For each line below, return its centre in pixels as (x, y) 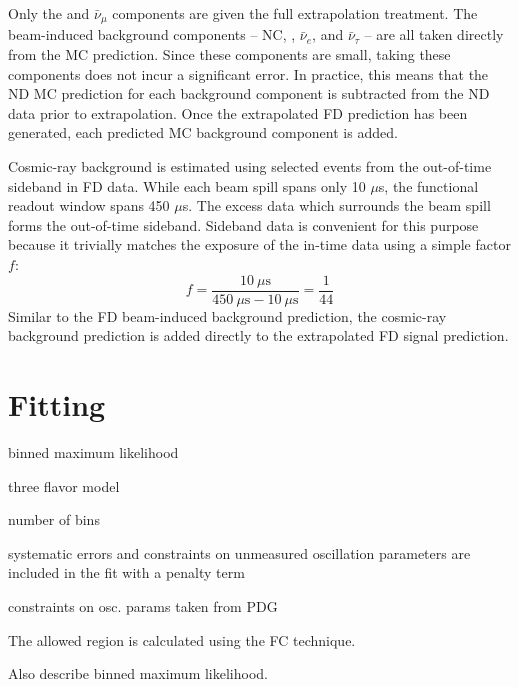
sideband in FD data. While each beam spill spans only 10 (187, 185)
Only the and (49, 13)
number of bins (54, 519)
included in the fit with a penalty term (126, 572)
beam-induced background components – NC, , (152, 34)
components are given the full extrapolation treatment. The (295, 13)
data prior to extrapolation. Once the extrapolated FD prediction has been (238, 112)
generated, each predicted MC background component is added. (203, 132)
